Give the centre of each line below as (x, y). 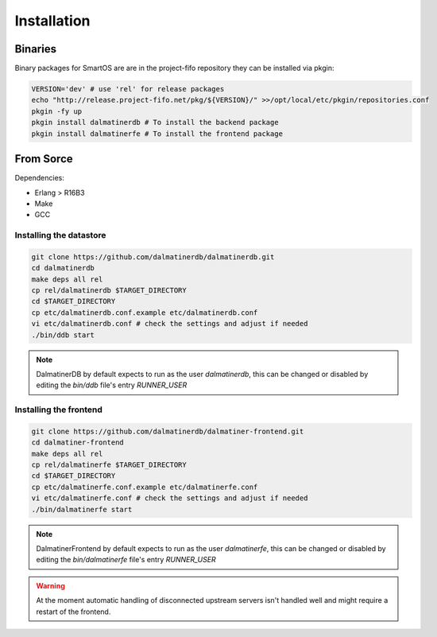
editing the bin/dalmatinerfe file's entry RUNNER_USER (126, 560)
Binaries (36, 49)
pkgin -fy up (57, 111)
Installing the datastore (60, 235)
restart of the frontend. (73, 612)
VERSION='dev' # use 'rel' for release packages (128, 89)
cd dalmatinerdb (63, 268)
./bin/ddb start (63, 335)
